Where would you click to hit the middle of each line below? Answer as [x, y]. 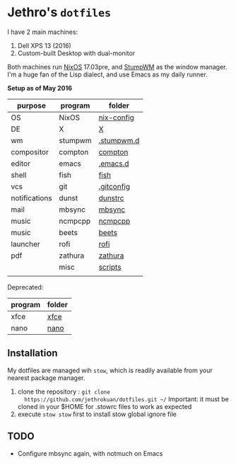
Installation [33, 354]
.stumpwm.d [119, 140]
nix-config [116, 117]
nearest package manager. [46, 378]
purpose [31, 105]
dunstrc [111, 197]
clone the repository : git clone [64, 391]
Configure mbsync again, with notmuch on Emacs [90, 453]
